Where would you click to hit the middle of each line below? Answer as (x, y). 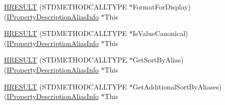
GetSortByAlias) (158, 60)
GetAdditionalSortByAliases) (177, 86)
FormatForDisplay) (162, 6)
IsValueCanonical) (160, 33)
